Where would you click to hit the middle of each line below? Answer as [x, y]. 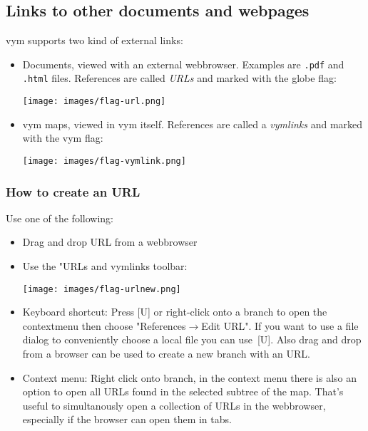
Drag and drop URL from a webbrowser [110, 242]
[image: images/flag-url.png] [94, 102]
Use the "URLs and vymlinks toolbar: [105, 266]
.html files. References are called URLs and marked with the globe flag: [179, 78]
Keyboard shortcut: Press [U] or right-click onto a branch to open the [175, 312]
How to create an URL [73, 191]
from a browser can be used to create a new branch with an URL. [166, 354]
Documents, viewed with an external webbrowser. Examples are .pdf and [183, 64]
